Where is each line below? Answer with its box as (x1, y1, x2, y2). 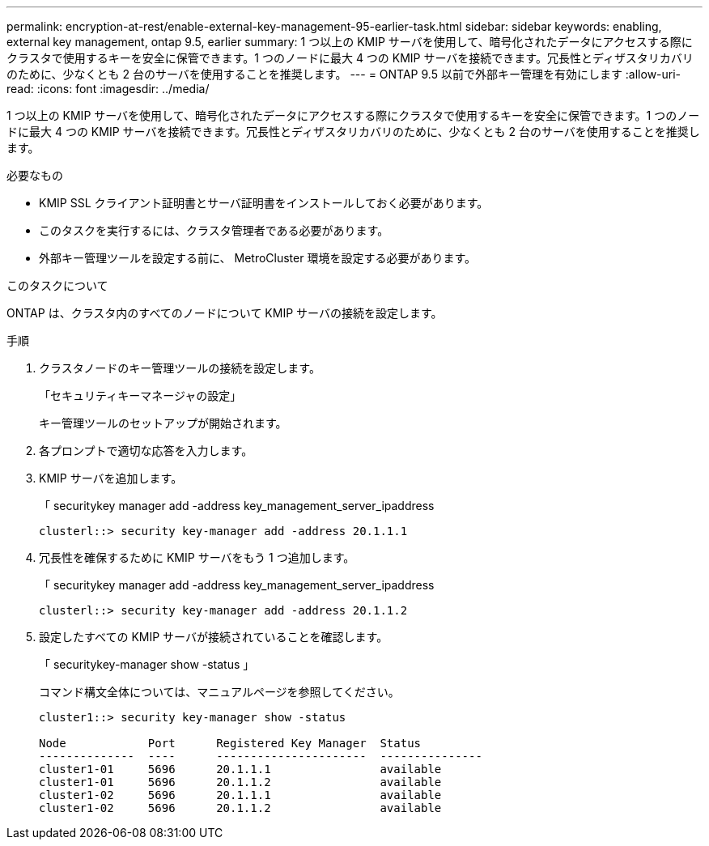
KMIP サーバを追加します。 (39, 471, 183, 485)
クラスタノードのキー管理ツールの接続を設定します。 (39, 361, 321, 375)
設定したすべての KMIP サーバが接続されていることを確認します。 (39, 630, 388, 644)
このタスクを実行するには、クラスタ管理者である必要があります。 (39, 223, 389, 237)
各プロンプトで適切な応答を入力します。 (39, 444, 253, 457)
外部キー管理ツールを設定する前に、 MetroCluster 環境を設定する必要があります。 (39, 251, 477, 265)
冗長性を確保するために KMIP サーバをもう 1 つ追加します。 (39, 551, 355, 564)
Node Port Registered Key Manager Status (39, 737, 422, 750)
